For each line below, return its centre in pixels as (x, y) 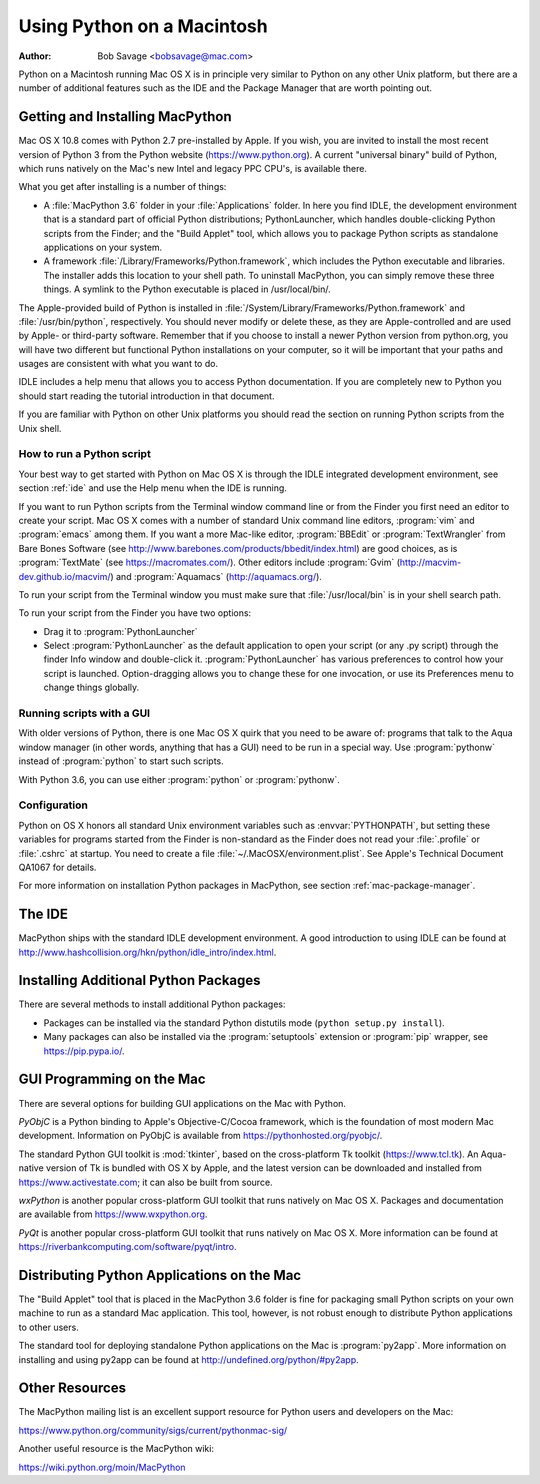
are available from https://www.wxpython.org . (113, 1214)
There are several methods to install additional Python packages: (152, 1004)
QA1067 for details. (57, 867)
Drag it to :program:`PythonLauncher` (121, 631)
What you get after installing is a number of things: (122, 187)
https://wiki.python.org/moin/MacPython (102, 1467)
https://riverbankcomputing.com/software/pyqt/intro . (127, 1247)
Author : (35, 56)
